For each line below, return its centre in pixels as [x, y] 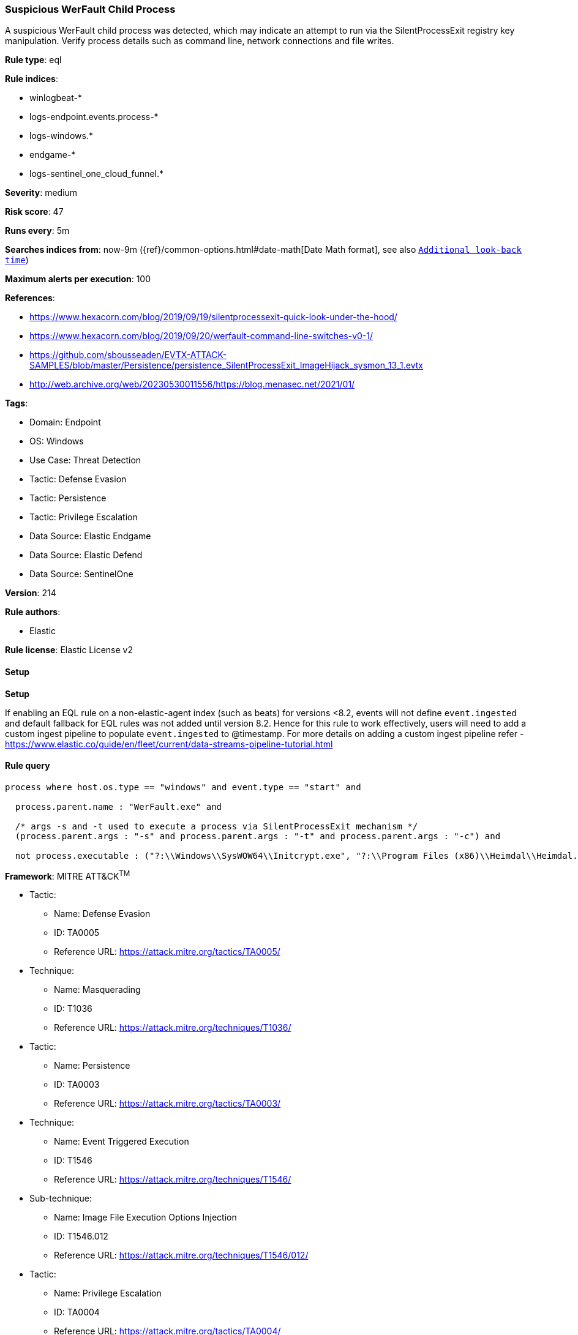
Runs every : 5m [37, 231]
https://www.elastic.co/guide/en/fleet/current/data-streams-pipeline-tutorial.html [169, 744]
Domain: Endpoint [65, 422]
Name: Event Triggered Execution [122, 1142]
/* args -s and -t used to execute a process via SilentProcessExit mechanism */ [216, 826]
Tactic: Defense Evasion [78, 479]
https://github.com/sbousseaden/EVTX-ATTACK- [128, 355]
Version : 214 [31, 593]
